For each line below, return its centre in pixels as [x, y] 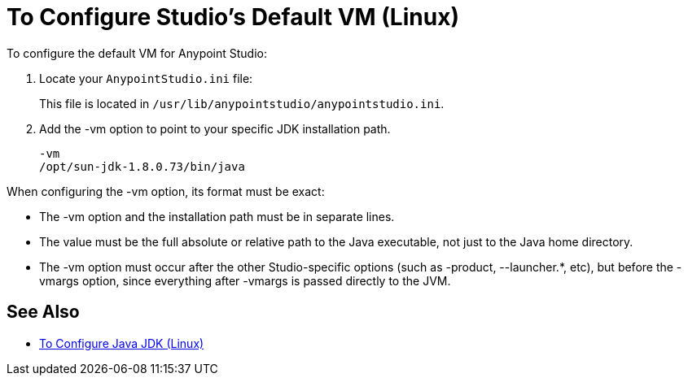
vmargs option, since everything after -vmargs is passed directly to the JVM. [245, 280]
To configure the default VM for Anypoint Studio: [137, 53]
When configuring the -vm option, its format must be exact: [166, 191]
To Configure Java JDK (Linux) [122, 343]
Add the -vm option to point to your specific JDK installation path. [215, 128]
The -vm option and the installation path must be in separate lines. [217, 216]
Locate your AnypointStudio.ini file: [146, 78]
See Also [43, 312]
